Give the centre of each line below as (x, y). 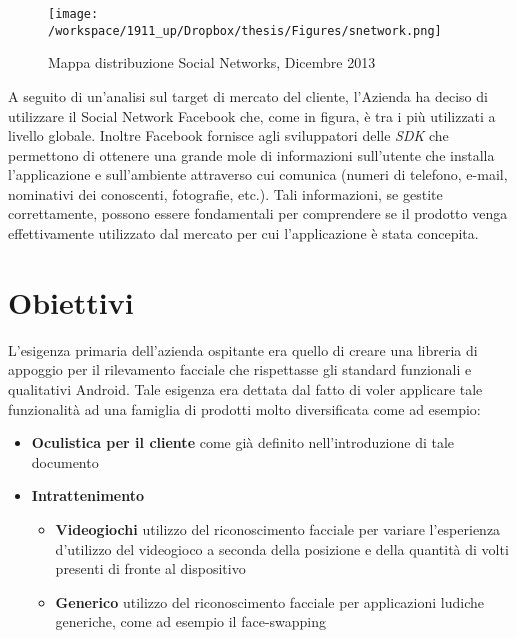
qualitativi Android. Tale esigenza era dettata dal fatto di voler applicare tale (245, 388)
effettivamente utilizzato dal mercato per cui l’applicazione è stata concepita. (243, 233)
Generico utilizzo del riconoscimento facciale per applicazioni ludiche (269, 601)
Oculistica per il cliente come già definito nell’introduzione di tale (243, 442)
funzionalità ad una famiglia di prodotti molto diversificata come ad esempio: (244, 408)
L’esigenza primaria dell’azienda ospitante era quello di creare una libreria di (243, 349)
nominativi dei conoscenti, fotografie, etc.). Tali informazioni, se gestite (225, 193)
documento (65, 461)
